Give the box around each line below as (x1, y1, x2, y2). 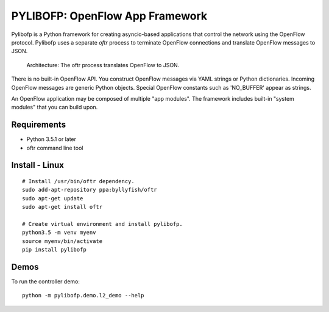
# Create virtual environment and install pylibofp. (22, 220, 183, 227)
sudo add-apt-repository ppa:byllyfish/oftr (22, 186, 158, 194)
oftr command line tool (26, 144, 83, 151)
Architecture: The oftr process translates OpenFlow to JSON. (26, 61, 180, 68)
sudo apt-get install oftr (22, 203, 103, 211)
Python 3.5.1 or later (26, 136, 76, 143)
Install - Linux (11, 160, 64, 170)
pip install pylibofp (22, 246, 87, 253)
